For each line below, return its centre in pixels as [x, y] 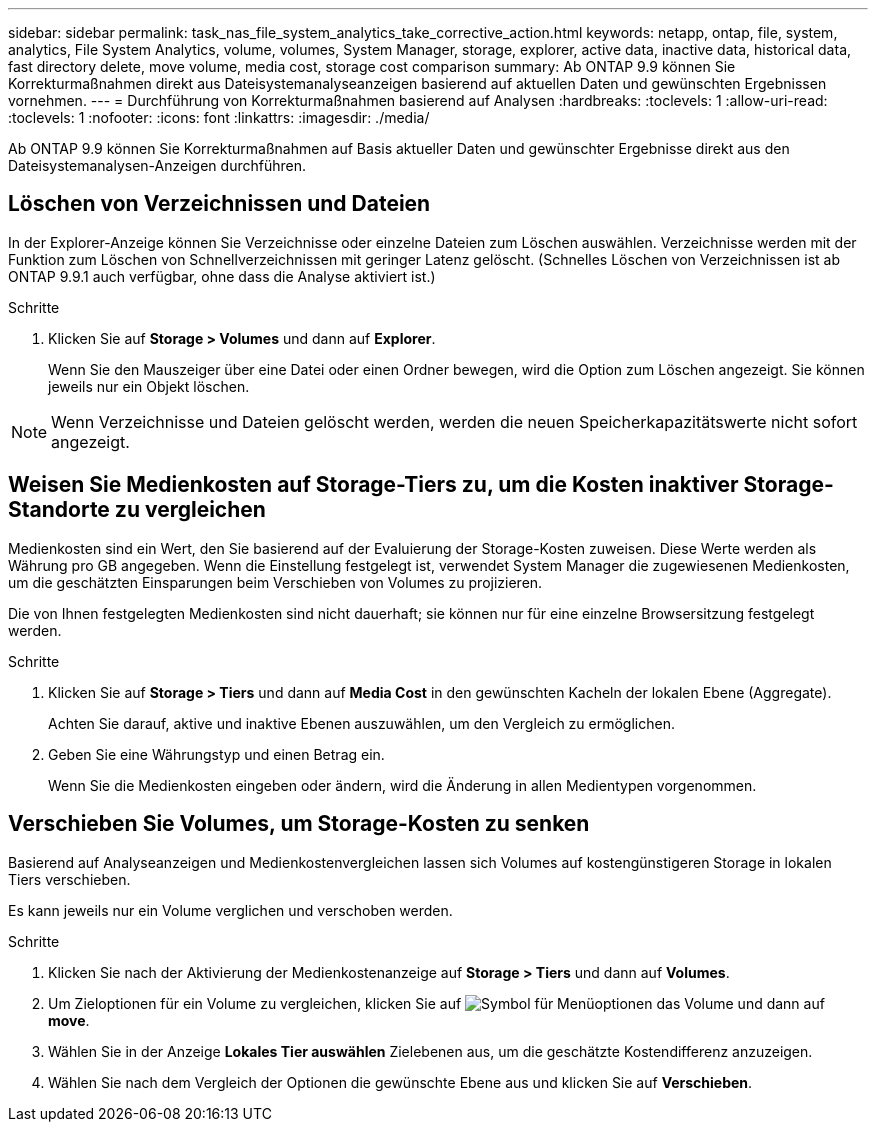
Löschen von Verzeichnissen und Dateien [219, 204]
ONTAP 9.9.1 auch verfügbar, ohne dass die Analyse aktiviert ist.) [222, 276]
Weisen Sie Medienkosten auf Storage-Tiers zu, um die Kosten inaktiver [373, 485]
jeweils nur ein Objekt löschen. [149, 386]
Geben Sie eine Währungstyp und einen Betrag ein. [216, 754]
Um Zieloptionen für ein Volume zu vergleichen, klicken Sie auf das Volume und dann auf [436, 1003]
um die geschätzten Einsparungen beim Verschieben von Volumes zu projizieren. [275, 582]
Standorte [59, 510]
